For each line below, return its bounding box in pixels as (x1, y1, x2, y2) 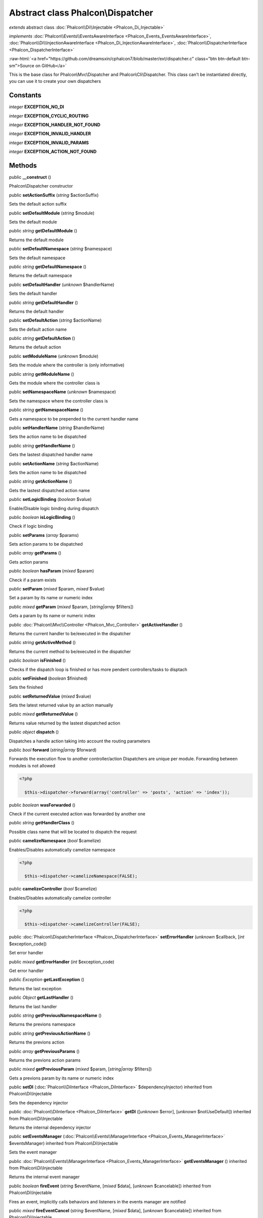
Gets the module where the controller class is (9, 380, 100, 386)
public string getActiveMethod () (9, 640, 76, 646)
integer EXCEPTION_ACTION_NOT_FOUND (9, 149, 97, 154)
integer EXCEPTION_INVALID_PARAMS (9, 139, 89, 146)
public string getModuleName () (9, 371, 75, 377)
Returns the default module (9, 237, 64, 243)
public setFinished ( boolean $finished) (9, 675, 88, 681)
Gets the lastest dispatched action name (9, 487, 90, 493)
